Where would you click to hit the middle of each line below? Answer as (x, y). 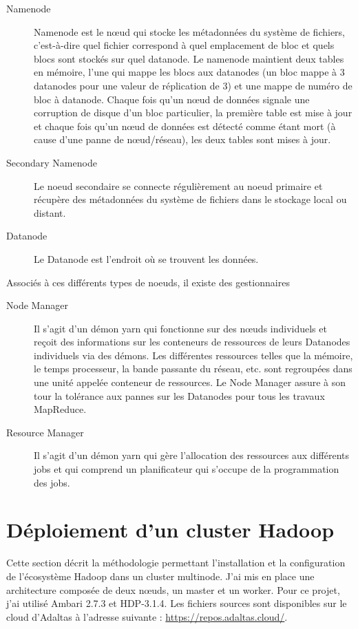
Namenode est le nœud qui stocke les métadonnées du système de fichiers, (190, 31)
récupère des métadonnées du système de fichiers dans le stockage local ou (190, 199)
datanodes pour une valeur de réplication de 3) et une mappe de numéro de (193, 85)
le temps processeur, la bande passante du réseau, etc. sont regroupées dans (193, 369)
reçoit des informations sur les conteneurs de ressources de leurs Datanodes (192, 342)
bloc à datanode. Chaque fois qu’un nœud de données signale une (172, 99)
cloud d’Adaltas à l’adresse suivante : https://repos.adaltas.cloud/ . (147, 616)
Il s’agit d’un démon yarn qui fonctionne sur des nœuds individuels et (180, 328)
